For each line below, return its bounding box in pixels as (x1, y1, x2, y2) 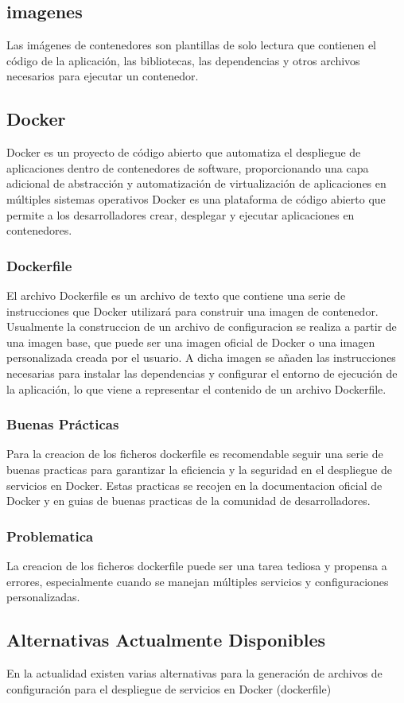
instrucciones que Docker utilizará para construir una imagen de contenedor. (6, 302, 379, 319)
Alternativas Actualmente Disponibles (6, 627, 326, 652)
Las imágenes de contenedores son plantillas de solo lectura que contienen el (6, 37, 377, 53)
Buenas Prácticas (6, 414, 119, 434)
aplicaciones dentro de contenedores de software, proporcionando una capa (6, 159, 369, 176)
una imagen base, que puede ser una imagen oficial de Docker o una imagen (6, 333, 375, 350)
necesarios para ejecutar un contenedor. (6, 68, 199, 84)
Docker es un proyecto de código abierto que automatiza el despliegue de (6, 144, 361, 161)
